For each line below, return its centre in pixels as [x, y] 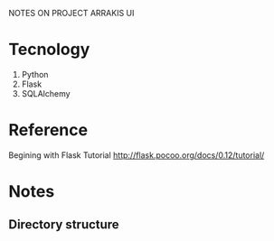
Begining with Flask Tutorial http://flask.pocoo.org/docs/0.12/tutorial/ [137, 155]
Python [35, 74]
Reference [48, 130]
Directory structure [64, 225]
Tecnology [49, 50]
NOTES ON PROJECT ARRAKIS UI [71, 13]
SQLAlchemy [46, 93]
